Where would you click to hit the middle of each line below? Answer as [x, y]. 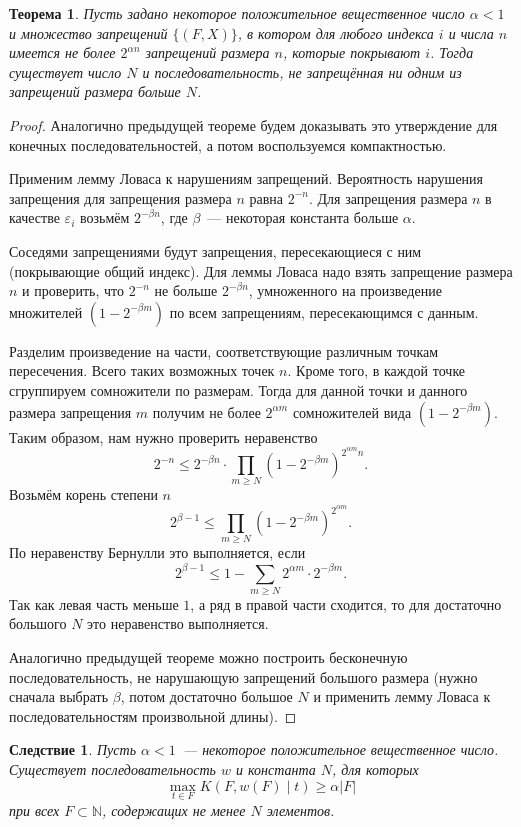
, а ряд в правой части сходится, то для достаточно [346, 603]
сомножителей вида [352, 411]
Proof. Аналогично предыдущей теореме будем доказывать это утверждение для [253, 124]
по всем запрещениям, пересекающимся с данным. [324, 311]
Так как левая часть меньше [94, 603]
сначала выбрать [59, 696]
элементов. [300, 809]
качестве [34, 217]
